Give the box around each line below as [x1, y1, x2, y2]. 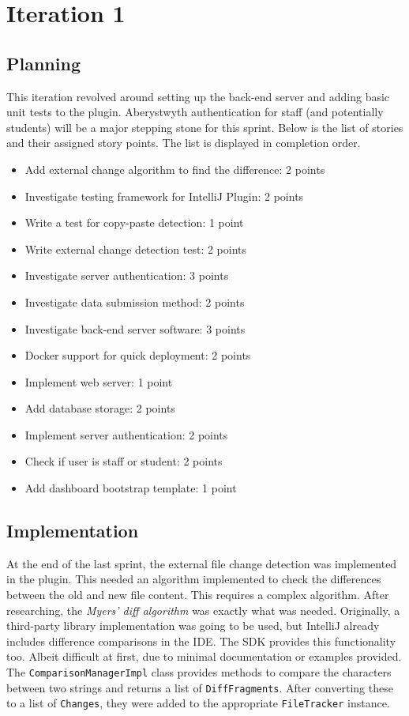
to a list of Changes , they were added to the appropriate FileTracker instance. [6, 695, 390, 711]
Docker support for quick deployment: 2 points [24, 347, 251, 364]
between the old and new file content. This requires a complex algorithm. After [6, 586, 389, 603]
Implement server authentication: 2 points [24, 426, 228, 443]
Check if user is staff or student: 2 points [24, 453, 223, 469]
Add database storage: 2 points [24, 400, 175, 416]
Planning [6, 51, 81, 75]
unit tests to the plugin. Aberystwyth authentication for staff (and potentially [6, 104, 384, 120]
